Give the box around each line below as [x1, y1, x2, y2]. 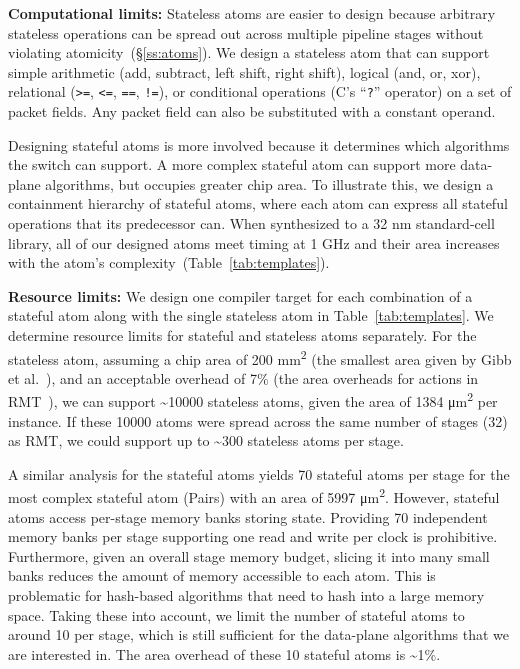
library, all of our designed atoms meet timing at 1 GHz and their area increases [8, 232, 500, 253]
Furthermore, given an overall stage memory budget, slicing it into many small [8, 545, 490, 566]
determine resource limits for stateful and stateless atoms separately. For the [8, 324, 477, 345]
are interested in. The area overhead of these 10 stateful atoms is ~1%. [8, 643, 441, 664]
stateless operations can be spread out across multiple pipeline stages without [8, 22, 484, 43]
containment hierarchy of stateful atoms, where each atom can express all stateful [8, 193, 508, 214]
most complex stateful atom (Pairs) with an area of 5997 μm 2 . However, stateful [8, 484, 500, 508]
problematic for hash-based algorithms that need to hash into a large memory [8, 585, 485, 606]
